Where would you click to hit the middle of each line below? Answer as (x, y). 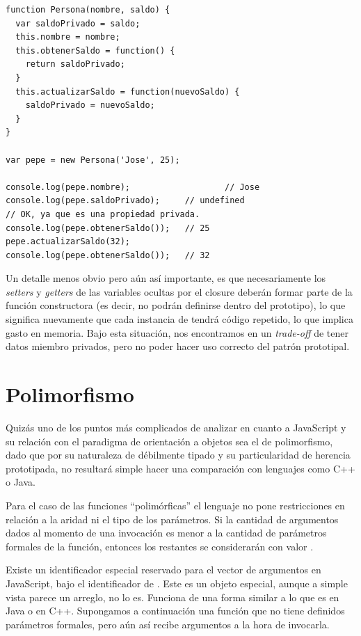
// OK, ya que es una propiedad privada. (103, 214)
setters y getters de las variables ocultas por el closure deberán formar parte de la (179, 291)
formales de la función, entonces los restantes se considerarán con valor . (160, 546)
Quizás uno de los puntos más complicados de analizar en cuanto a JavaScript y (176, 427)
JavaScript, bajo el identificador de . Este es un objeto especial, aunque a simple (177, 583)
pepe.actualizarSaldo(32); (68, 242)
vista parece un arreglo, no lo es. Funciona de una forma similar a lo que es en (173, 597)
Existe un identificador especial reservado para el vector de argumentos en (163, 570)
